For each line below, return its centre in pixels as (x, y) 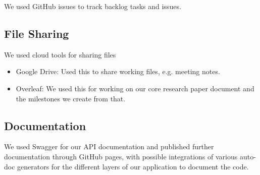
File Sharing (37, 33)
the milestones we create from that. (71, 98)
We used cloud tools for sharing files (60, 54)
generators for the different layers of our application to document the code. (133, 166)
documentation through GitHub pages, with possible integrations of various (121, 156)
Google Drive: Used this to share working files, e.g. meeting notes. (118, 71)
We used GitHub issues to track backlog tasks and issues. (93, 6)
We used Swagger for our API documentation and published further (109, 147)
